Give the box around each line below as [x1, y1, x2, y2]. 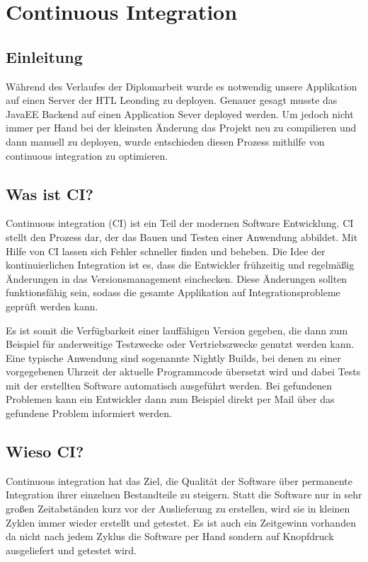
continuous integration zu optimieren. [6, 148, 168, 163]
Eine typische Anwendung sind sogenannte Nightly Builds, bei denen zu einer [6, 350, 341, 365]
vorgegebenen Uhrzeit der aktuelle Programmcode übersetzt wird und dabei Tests [6, 364, 361, 379]
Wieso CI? [6, 440, 84, 462]
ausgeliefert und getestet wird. [6, 542, 137, 557]
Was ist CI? [6, 182, 93, 204]
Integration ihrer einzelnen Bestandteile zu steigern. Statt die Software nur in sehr [6, 487, 362, 502]
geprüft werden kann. [6, 298, 98, 313]
